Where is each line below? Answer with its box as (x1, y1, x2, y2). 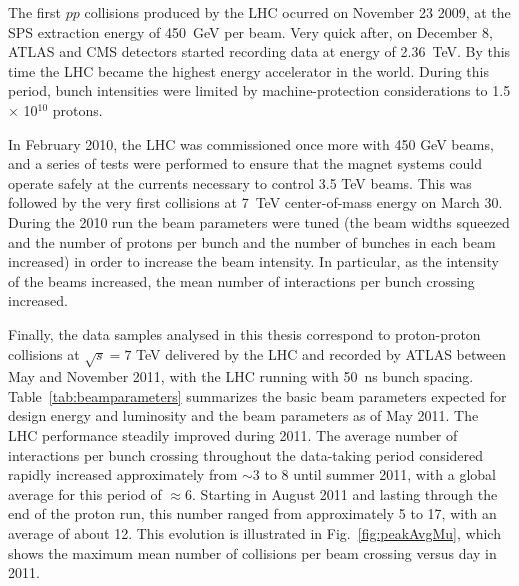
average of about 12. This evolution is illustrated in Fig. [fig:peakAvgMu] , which (8, 523, 501, 544)
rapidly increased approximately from (8, 464, 238, 485)
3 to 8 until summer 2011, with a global (252, 464, 496, 485)
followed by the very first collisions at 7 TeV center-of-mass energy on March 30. (8, 192, 503, 213)
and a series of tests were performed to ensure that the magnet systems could (8, 153, 483, 174)
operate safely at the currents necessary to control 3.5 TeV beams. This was (8, 172, 472, 193)
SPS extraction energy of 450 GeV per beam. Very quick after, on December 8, (8, 21, 493, 42)
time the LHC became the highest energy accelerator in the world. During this (8, 60, 489, 81)
